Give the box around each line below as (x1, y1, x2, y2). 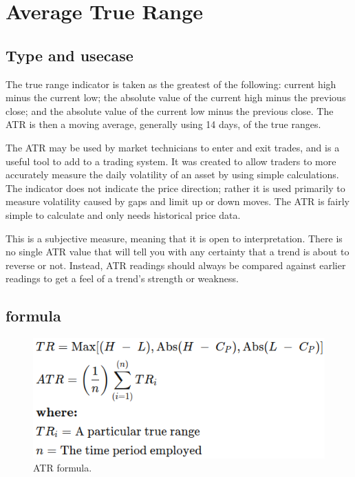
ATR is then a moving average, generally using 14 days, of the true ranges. (6, 117, 321, 131)
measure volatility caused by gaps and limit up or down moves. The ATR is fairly (6, 194, 350, 209)
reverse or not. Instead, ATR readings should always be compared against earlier (6, 257, 346, 272)
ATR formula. (33, 460, 92, 475)
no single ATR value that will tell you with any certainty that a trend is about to (6, 244, 349, 259)
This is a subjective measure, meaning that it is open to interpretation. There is (6, 231, 343, 245)
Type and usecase (6, 44, 133, 65)
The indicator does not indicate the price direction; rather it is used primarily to (6, 180, 345, 195)
